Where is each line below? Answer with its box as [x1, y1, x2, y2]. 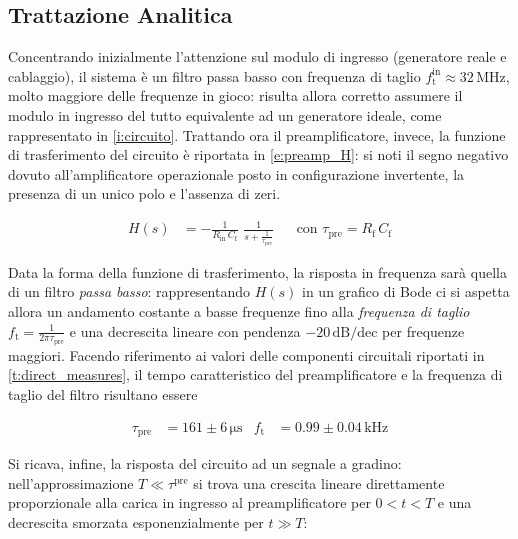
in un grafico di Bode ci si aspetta [302, 281, 510, 302]
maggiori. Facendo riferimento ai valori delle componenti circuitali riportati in [8, 344, 485, 365]
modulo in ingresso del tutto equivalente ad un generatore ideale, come [8, 104, 442, 125]
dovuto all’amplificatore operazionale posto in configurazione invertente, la [8, 163, 465, 184]
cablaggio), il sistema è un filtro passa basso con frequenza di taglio [8, 65, 421, 86]
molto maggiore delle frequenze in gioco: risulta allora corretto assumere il [8, 85, 463, 106]
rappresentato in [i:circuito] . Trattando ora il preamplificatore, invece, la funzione [8, 124, 506, 145]
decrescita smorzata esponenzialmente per [8, 511, 264, 532]
